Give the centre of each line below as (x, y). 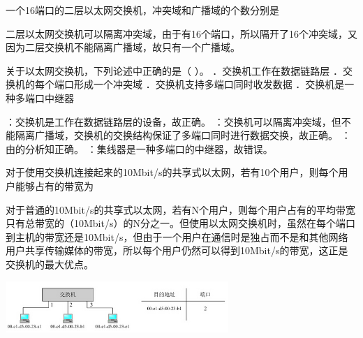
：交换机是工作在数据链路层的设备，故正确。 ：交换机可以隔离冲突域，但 (173, 121)
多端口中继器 (44, 97)
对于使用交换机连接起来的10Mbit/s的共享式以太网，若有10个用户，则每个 (172, 172)
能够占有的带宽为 (54, 185)
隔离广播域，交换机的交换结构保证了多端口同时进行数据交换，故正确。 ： (183, 135)
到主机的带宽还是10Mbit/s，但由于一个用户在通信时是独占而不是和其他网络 (177, 236)
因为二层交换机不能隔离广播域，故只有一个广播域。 (123, 47)
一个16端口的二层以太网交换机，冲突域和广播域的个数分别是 (142, 10)
